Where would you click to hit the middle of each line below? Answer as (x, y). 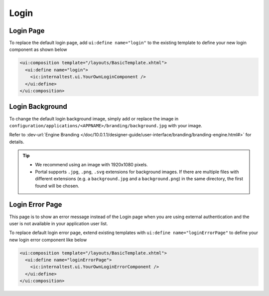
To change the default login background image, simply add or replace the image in (94, 119)
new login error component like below (48, 240)
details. (17, 142)
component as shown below (38, 49)
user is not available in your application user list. (59, 223)
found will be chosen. (57, 186)
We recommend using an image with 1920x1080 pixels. (91, 165)
